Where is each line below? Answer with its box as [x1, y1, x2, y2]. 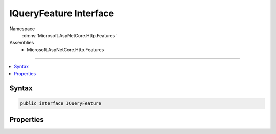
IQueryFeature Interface [9, 8, 114, 19]
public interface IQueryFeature [20, 100, 102, 106]
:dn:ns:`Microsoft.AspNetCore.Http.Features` [22, 32, 117, 38]
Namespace [9, 25, 35, 32]
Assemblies [9, 40, 34, 46]
